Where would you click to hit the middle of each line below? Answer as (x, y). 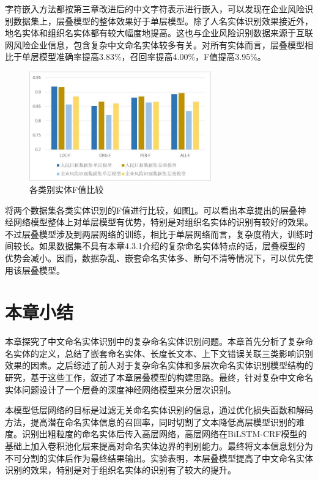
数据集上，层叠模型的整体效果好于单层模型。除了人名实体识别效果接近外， (163, 21)
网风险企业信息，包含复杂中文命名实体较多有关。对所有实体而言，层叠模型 (155, 44)
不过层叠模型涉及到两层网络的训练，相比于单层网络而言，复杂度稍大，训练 (155, 234)
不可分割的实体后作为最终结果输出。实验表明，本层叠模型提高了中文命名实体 (159, 458)
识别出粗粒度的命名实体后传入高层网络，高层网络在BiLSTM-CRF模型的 (164, 434)
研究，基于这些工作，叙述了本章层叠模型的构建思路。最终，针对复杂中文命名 (159, 377)
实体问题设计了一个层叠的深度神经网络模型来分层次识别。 (120, 389)
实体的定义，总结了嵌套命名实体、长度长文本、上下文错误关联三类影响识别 (163, 353)
